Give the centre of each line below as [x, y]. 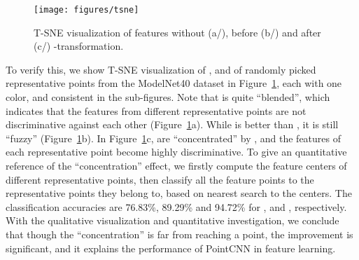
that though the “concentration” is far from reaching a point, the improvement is [179, 234]
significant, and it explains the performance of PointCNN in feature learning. [171, 248]
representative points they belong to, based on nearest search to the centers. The [179, 193]
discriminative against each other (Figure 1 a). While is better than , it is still [172, 124]
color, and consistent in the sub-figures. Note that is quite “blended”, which [168, 97]
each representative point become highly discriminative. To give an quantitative [176, 152]
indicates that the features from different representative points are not [156, 110]
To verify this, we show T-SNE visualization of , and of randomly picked [161, 69]
